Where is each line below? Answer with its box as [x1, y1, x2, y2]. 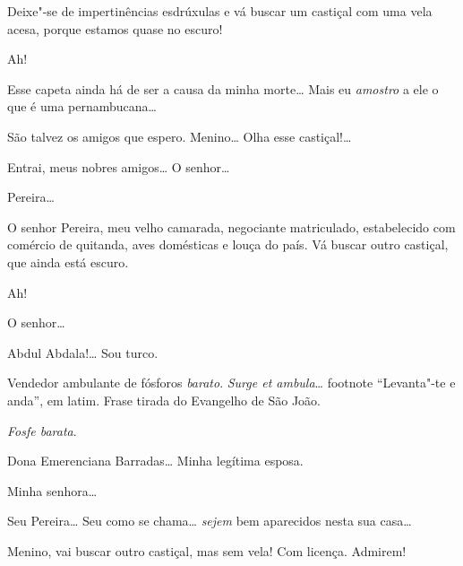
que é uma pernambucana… [7, 97, 157, 116]
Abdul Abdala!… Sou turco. [7, 343, 159, 361]
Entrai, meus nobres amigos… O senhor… [7, 157, 230, 176]
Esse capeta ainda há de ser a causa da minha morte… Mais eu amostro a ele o [7, 79, 439, 98]
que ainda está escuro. [7, 252, 129, 271]
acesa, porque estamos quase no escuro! [7, 19, 223, 38]
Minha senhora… [7, 481, 98, 500]
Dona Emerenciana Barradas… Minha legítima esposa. [7, 451, 304, 470]
